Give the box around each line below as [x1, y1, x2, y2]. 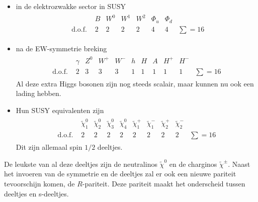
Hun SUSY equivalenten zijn [16, 105, 104, 116]
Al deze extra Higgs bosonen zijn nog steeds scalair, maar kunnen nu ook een [16, 78, 254, 88]
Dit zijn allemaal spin [16, 142, 82, 152]
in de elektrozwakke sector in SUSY [16, 1, 126, 11]
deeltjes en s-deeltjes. [4, 188, 69, 198]
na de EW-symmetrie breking [16, 43, 107, 53]
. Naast [228, 158, 250, 169]
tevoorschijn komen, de [4, 178, 75, 188]
